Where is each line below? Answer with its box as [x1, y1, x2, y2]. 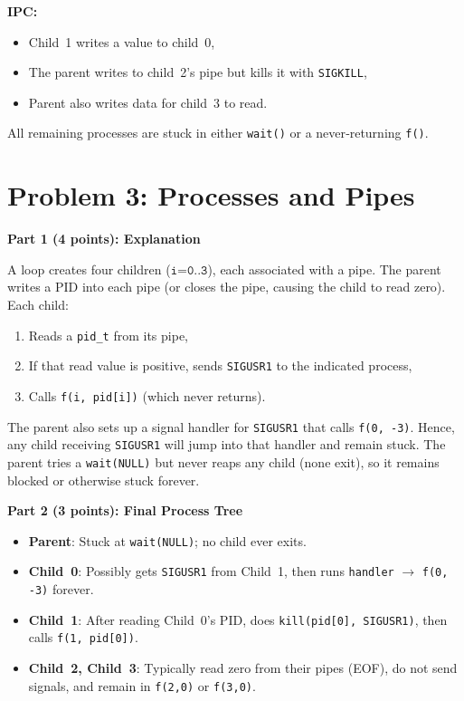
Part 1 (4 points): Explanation [7, 229, 201, 248]
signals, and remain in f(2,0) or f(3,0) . [28, 676, 256, 695]
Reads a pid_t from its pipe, [28, 325, 188, 344]
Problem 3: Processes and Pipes [7, 177, 415, 214]
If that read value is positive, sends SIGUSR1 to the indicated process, [28, 356, 412, 375]
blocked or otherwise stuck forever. [7, 470, 200, 489]
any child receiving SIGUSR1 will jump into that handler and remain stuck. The [7, 435, 446, 454]
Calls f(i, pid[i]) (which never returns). [28, 386, 266, 405]
